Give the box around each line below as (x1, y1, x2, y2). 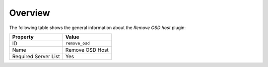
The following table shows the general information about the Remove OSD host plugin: (9, 25, 186, 31)
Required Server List (12, 53, 60, 60)
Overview (9, 7, 50, 18)
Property (12, 33, 34, 40)
